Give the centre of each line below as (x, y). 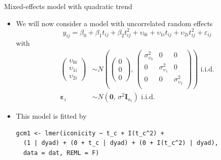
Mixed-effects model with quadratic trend (68, 6)
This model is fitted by (51, 116)
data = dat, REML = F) (61, 153)
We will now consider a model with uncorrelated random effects (114, 23)
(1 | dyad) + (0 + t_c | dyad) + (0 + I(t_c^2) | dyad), (121, 143)
